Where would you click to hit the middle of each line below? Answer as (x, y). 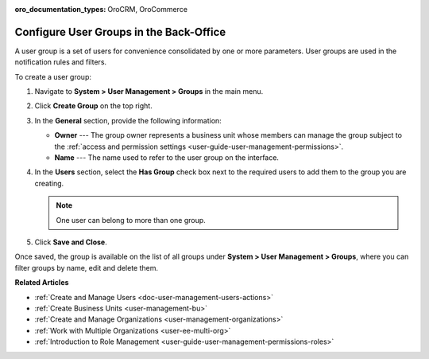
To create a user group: (53, 76)
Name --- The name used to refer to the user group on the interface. (167, 158)
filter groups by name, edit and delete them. (87, 267)
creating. (49, 183)
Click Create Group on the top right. (93, 106)
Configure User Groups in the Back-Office (120, 32)
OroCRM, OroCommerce (148, 9)
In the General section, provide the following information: (128, 120)
